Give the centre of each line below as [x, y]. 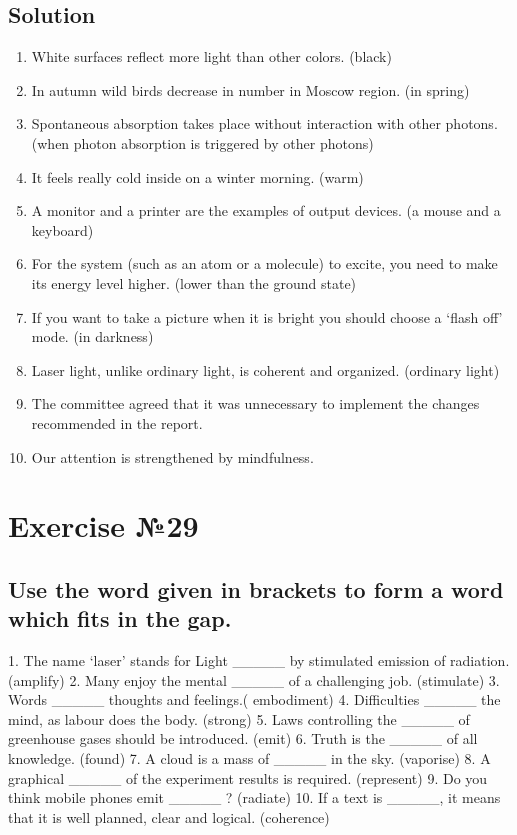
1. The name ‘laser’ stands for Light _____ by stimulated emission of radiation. [259, 660]
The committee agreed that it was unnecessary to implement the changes [255, 403]
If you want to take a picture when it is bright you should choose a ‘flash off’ [267, 316]
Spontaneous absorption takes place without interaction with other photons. [264, 123]
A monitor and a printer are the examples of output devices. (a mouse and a [266, 210]
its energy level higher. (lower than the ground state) [194, 282]
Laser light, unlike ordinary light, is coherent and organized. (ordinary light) [265, 369]
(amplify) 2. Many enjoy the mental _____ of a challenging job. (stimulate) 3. [254, 679]
